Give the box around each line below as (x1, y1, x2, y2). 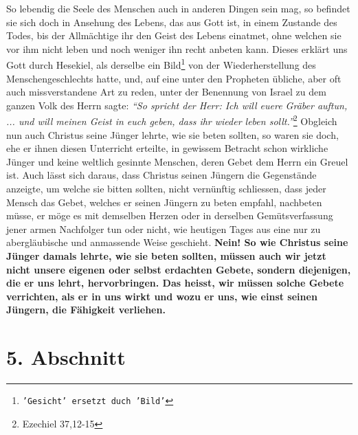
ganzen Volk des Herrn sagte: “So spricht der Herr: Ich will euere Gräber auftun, (6, 98, 348, 112)
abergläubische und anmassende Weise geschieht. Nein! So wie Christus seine (6, 235, 348, 249)
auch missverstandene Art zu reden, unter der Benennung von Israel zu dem (6, 85, 326, 99)
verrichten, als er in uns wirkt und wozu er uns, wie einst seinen (6, 289, 317, 303)
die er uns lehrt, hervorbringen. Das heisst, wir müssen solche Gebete (6, 276, 344, 290)
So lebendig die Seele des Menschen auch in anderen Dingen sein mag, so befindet (6, 1, 350, 15)
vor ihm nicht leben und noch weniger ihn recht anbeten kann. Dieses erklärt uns (6, 41, 348, 56)
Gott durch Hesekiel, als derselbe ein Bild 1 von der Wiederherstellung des (6, 56, 316, 72)
